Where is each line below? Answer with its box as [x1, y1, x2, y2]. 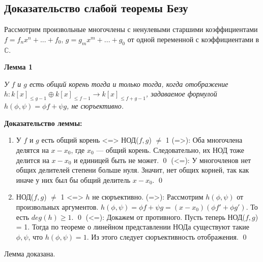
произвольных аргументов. [16, 201, 99, 212]
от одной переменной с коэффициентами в [127, 34, 259, 44]
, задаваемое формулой [145, 88, 217, 99]
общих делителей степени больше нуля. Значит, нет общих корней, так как [16, 165, 249, 175]
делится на [16, 154, 49, 165]
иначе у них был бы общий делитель [16, 174, 131, 185]
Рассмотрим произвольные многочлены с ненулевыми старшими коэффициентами [4, 24, 258, 35]
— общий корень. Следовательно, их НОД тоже [96, 144, 244, 155]
